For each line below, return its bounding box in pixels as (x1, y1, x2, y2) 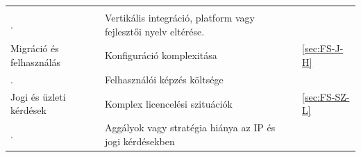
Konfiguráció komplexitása (104, 48, 217, 63)
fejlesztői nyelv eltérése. (104, 24, 205, 38)
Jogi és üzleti (10, 89, 66, 104)
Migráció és (10, 41, 59, 56)
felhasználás (10, 55, 61, 69)
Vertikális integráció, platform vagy (104, 10, 255, 24)
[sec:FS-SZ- (302, 89, 350, 104)
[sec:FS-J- (302, 41, 344, 56)
